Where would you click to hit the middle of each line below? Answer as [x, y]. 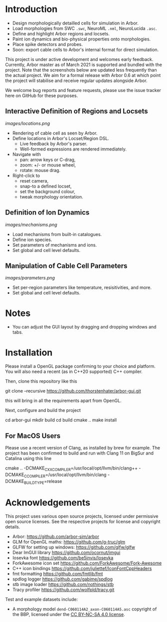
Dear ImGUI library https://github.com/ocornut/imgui [66, 552]
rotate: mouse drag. [40, 170]
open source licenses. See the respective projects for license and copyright [83, 521]
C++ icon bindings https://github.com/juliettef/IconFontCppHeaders [82, 568]
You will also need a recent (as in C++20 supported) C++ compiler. [74, 371]
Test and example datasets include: [42, 599]
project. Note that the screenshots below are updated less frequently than [81, 70]
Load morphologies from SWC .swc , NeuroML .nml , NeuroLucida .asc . [84, 28]
